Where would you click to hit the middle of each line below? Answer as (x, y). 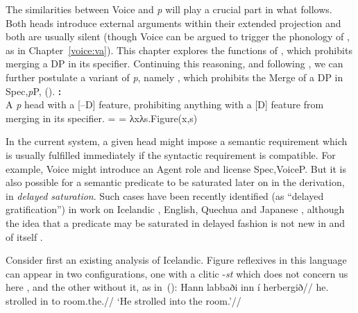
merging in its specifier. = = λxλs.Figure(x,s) (102, 118)
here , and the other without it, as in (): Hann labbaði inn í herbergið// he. (167, 287)
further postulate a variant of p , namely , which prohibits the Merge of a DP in (174, 77)
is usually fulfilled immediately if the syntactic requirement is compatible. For (171, 154)
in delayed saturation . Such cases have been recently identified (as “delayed (165, 195)
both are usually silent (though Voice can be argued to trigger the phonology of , (178, 36)
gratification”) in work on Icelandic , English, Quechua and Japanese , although (175, 209)
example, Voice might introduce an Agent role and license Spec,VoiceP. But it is (176, 168)
